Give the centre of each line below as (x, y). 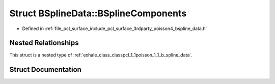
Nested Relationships (44, 43)
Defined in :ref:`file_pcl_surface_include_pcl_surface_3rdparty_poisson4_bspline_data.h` (115, 29)
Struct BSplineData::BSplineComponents (98, 13)
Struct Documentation (45, 69)
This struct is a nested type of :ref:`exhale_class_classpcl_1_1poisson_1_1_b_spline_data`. (101, 55)
